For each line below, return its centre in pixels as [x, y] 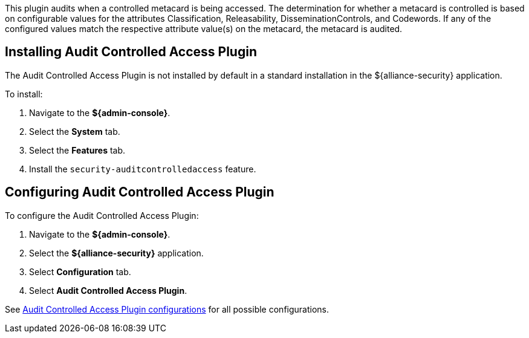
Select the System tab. [75, 131]
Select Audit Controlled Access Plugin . [108, 290]
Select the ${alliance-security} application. [116, 253]
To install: [24, 94]
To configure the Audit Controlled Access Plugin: [102, 215]
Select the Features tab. [77, 150]
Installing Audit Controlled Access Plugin [131, 52]
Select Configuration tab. [80, 271]
